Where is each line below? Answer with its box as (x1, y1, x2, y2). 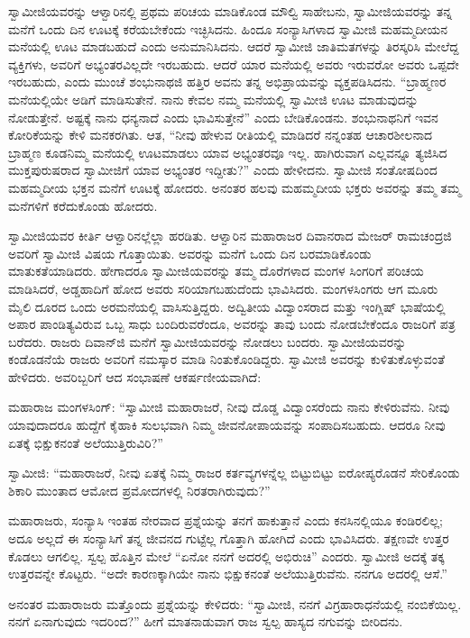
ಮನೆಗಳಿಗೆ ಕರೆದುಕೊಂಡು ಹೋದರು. (8, 196, 158, 214)
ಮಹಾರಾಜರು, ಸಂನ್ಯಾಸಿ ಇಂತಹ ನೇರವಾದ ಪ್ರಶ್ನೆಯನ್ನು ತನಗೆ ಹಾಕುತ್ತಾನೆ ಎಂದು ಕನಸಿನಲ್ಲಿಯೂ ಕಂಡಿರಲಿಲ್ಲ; (8, 511, 444, 530)
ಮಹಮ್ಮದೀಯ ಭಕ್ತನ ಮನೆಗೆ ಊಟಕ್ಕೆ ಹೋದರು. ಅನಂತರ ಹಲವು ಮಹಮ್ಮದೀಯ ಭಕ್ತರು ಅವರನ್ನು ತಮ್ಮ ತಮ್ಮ (8, 178, 461, 196)
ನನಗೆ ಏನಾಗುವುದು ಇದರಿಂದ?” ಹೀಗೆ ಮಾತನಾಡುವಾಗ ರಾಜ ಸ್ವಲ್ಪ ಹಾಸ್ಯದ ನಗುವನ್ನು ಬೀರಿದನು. (8, 612, 403, 631)
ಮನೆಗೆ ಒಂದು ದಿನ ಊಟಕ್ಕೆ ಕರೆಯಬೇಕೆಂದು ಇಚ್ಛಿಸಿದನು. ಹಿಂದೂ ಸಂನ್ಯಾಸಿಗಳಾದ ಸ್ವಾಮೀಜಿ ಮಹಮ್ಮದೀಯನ (8, 19, 448, 38)
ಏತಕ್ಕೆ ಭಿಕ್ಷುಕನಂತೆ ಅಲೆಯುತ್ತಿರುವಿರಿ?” (8, 433, 163, 451)
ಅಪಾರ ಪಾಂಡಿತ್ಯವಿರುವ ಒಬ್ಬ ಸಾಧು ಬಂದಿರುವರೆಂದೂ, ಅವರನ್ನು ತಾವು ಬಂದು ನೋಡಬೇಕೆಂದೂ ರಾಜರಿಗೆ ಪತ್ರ (8, 314, 456, 333)
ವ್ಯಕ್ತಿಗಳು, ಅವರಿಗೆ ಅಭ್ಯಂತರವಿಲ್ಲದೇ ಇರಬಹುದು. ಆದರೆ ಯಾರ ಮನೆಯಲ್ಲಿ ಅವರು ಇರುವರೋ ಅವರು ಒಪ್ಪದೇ (8, 54, 459, 73)
